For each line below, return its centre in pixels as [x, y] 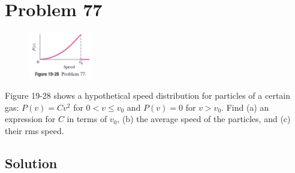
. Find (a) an [245, 107]
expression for [30, 119]
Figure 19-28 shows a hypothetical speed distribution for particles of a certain [148, 95]
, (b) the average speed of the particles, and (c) [204, 119]
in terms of [87, 119]
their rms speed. [34, 131]
